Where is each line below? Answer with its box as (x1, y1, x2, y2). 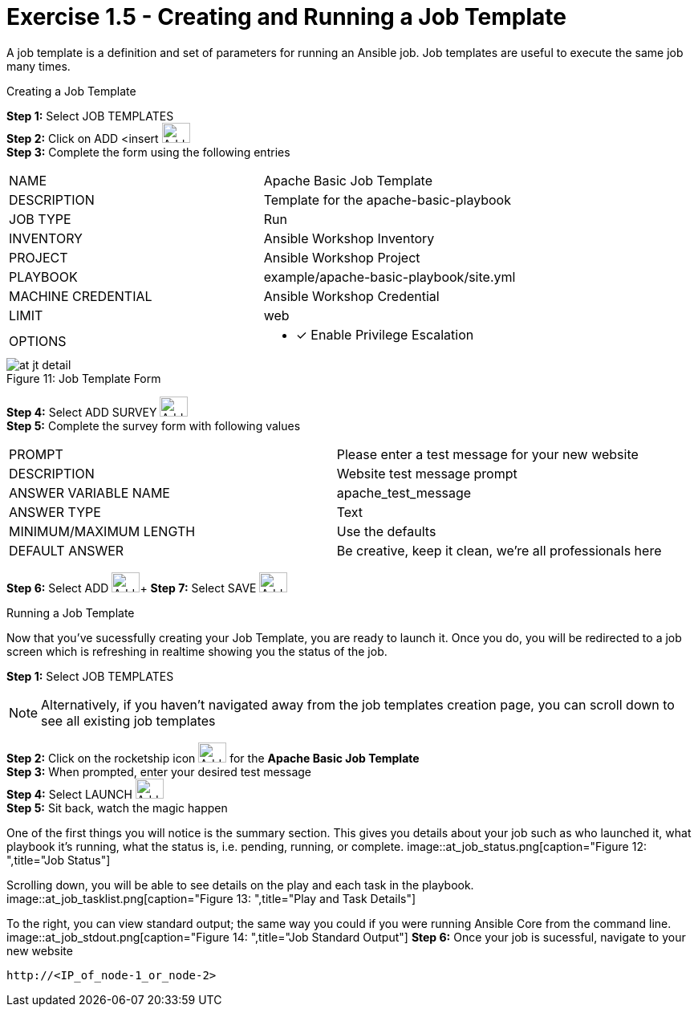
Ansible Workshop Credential (263, 287, 440, 304)
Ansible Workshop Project (263, 249, 420, 266)
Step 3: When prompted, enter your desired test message (6, 764, 312, 779)
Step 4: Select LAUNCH (6, 787, 132, 801)
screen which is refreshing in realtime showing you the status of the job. (6, 644, 388, 658)
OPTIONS (9, 332, 67, 349)
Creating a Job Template (6, 83, 136, 98)
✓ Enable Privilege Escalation (295, 326, 474, 343)
